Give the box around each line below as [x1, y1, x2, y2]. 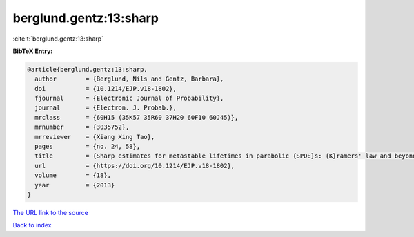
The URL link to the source [12, 208, 89, 216]
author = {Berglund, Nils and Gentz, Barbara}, [34, 75, 224, 83]
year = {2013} [34, 181, 115, 189]
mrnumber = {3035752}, [34, 123, 130, 131]
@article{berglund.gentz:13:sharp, [27, 65, 148, 73]
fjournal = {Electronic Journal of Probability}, [34, 94, 224, 103]
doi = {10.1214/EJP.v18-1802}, [34, 85, 177, 92]
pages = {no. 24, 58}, [34, 143, 141, 151]
